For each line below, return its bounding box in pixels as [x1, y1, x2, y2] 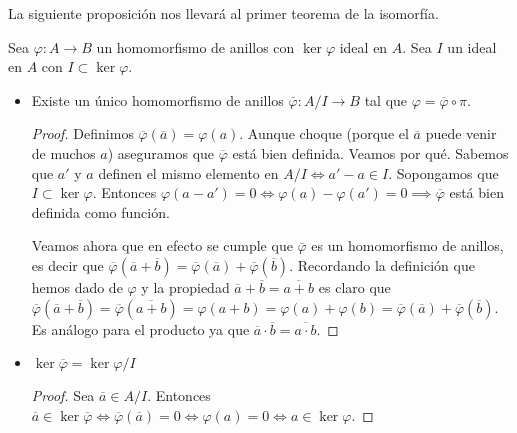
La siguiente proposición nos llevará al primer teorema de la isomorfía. [8, 3, 439, 23]
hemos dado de [31, 276, 123, 297]
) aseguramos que [107, 142, 215, 163]
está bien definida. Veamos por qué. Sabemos [232, 142, 509, 163]
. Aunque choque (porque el [239, 123, 409, 144]
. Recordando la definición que [289, 254, 475, 275]
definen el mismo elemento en [98, 162, 279, 183]
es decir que [31, 254, 104, 275]
